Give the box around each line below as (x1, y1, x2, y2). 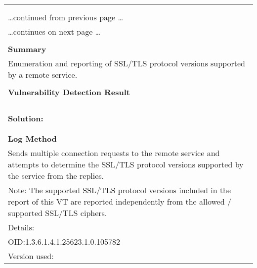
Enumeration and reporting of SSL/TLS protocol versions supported (8, 57, 245, 69)
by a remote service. (8, 69, 78, 80)
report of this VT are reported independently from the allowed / (8, 196, 231, 207)
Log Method (8, 133, 57, 144)
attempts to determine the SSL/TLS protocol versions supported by (8, 159, 244, 170)
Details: (8, 221, 35, 233)
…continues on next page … (8, 26, 101, 37)
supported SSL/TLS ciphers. (8, 207, 107, 218)
